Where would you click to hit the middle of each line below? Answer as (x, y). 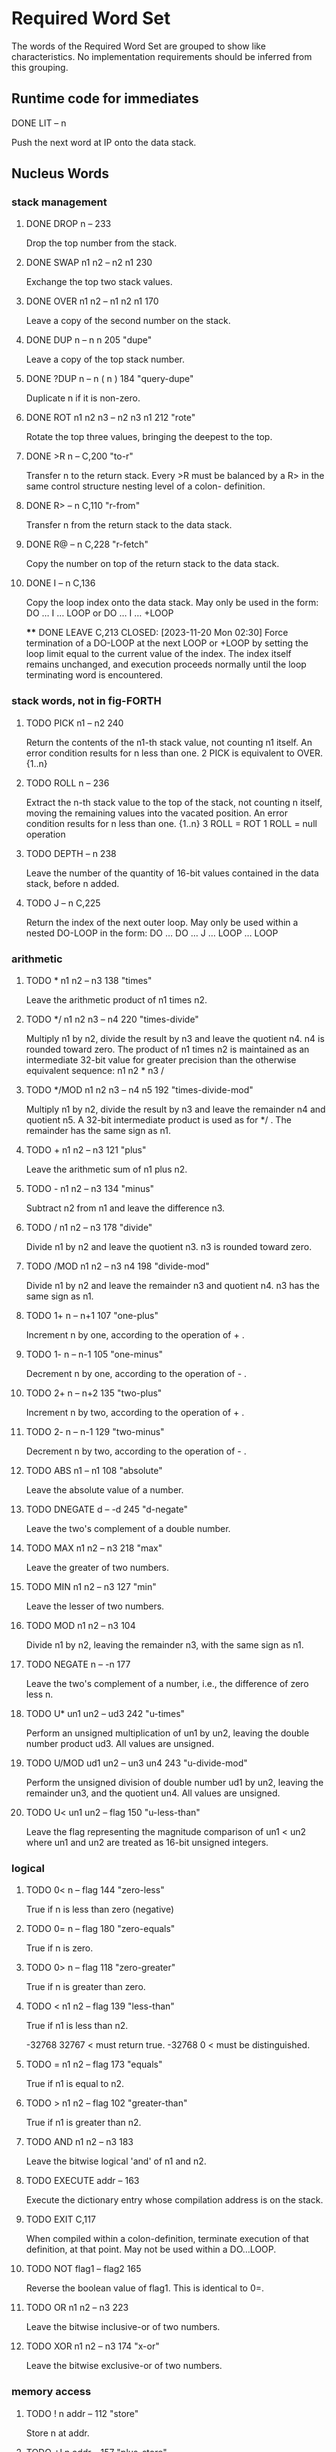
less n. (39, 1694)
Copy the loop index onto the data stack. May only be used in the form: (172, 603)
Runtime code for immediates (105, 98)
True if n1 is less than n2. (77, 2026)
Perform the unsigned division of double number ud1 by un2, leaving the (174, 1783)
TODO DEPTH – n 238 (71, 853)
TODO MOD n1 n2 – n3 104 (80, 1626)
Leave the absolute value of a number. (104, 1490)
